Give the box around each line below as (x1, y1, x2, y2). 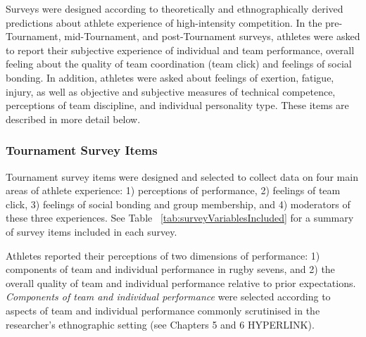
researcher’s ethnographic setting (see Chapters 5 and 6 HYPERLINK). (6, 317, 315, 331)
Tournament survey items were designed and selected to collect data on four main (6, 169, 358, 184)
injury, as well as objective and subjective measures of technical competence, (6, 84, 336, 98)
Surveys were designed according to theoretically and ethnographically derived (6, 1, 343, 15)
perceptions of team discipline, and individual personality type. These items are (6, 98, 349, 113)
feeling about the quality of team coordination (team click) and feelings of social (6, 56, 352, 71)
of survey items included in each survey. (6, 224, 177, 239)
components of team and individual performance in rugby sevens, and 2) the (6, 262, 335, 276)
